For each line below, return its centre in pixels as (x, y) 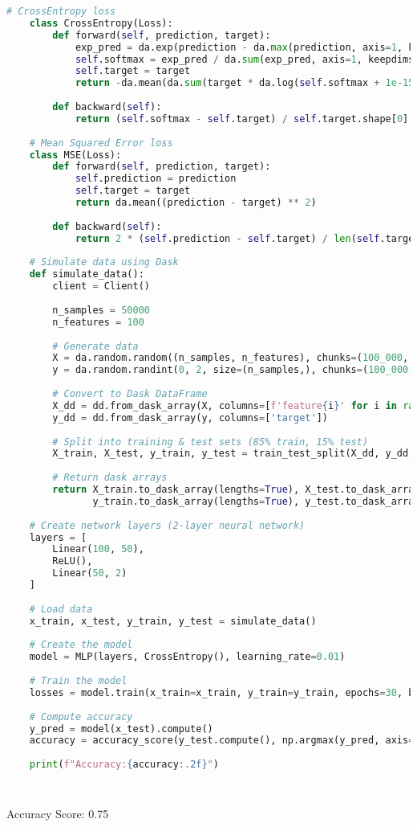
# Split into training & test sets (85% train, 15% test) (211, 442)
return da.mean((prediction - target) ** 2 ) (196, 203)
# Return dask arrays (110, 478)
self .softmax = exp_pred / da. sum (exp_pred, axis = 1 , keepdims (245, 59)
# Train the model (78, 681)
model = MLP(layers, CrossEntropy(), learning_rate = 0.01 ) (187, 657)
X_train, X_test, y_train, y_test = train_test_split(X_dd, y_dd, (233, 454)
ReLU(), (73, 561)
